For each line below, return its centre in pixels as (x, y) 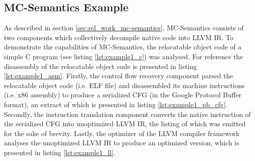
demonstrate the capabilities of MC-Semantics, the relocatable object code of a (123, 47)
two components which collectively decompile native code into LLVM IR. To (119, 37)
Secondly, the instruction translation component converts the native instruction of (127, 114)
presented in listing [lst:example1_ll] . (60, 152)
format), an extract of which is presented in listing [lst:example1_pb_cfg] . (116, 104)
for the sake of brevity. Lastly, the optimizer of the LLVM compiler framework (122, 133)
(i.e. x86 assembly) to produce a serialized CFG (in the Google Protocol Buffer (123, 95)
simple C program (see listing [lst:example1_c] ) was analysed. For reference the (124, 56)
